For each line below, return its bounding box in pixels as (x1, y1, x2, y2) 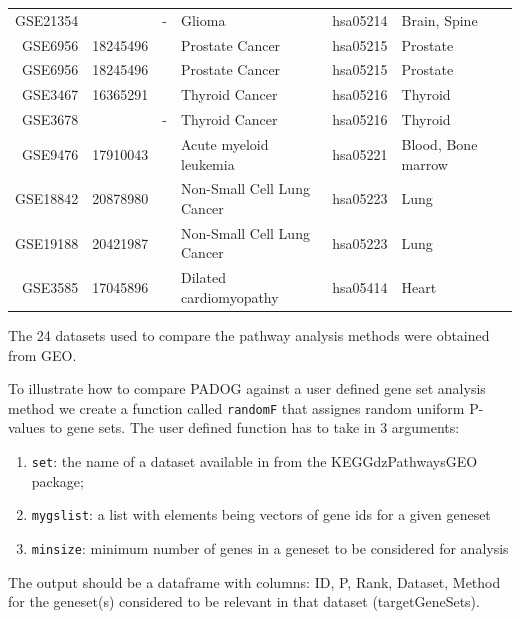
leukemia (180, 153, 235, 174)
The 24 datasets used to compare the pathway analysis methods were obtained (8, 324, 490, 345)
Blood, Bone (401, 133, 478, 154)
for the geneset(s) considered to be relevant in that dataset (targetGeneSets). (8, 591, 480, 612)
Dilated (180, 267, 226, 288)
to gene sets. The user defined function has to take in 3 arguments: (49, 417, 460, 438)
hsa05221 (332, 143, 388, 164)
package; (31, 470, 84, 491)
